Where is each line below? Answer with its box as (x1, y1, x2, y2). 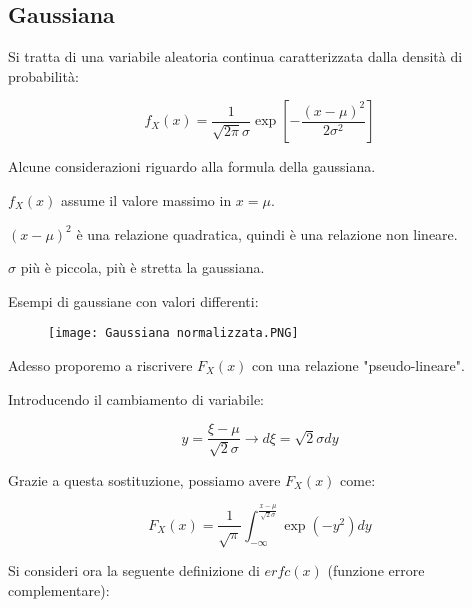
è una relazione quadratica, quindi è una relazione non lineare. (76, 223, 458, 244)
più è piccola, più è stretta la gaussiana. (20, 257, 265, 278)
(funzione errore (327, 560, 425, 581)
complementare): (8, 579, 110, 600)
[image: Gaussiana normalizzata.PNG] (48, 326, 299, 341)
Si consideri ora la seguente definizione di (8, 560, 260, 581)
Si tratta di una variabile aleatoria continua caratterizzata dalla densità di (8, 46, 463, 67)
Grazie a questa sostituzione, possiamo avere (8, 469, 281, 490)
